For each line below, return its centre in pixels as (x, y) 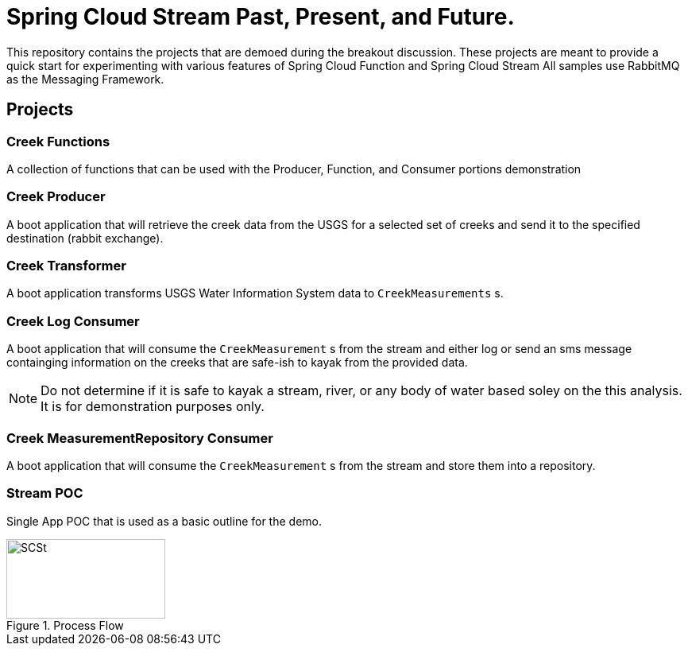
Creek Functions (58, 141)
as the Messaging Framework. (85, 79)
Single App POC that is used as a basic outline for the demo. (164, 521)
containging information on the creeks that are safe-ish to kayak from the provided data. (237, 363)
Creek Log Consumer (73, 321)
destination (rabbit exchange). (85, 238)
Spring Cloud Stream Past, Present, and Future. (261, 17)
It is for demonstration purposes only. (153, 407)
